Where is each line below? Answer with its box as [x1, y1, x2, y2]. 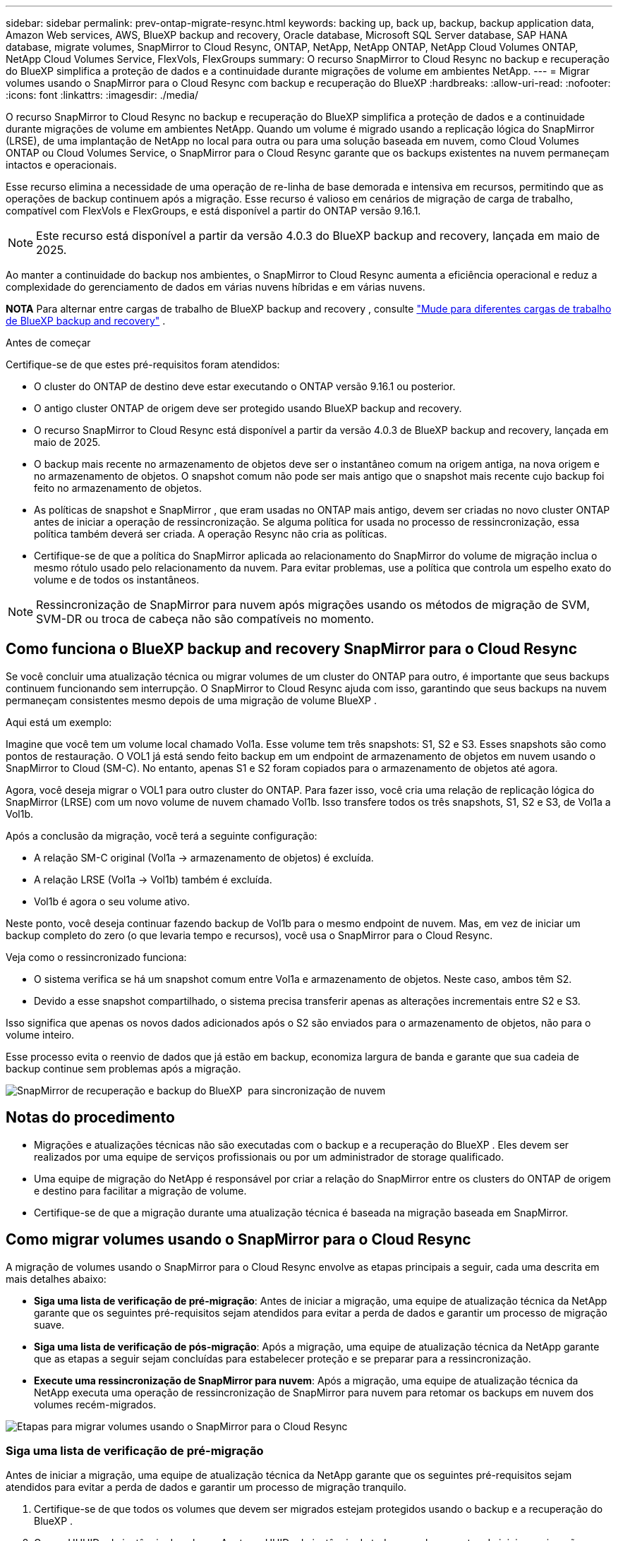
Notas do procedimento [6, 1108, 175, 1127]
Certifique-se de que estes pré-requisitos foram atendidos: [6, 358, 280, 370]
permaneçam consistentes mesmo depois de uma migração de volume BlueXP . [6, 694, 377, 706]
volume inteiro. [6, 1028, 75, 1041]
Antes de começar [6, 337, 91, 349]
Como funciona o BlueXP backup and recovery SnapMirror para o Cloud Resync [6, 640, 578, 658]
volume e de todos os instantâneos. [34, 574, 200, 586]
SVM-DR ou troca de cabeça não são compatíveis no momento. [36, 612, 375, 626]
